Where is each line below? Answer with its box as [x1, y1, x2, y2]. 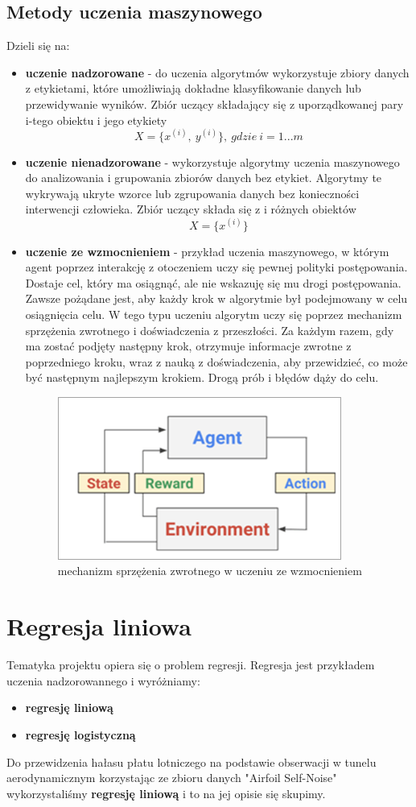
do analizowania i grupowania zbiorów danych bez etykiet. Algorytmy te [25, 169, 382, 186]
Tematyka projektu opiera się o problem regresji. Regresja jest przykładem [6, 656, 375, 673]
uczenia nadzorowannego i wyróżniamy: [6, 672, 200, 689]
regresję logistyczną [25, 726, 136, 743]
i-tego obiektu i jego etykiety [25, 111, 167, 128]
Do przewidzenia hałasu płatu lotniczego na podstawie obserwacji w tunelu [6, 753, 377, 770]
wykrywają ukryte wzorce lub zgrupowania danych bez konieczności [25, 184, 360, 201]
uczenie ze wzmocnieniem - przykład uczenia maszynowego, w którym [25, 242, 389, 259]
